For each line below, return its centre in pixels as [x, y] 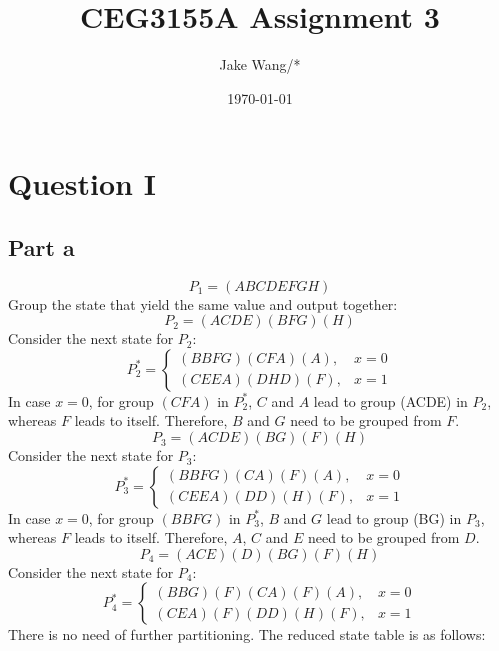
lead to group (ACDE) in [390, 400]
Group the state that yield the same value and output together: [203, 303]
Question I [82, 183]
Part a [41, 246]
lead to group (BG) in [394, 517]
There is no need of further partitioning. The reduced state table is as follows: [247, 634]
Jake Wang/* [260, 64]
